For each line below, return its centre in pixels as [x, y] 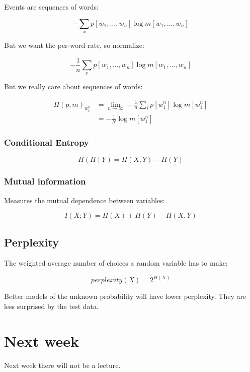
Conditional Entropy [47, 142]
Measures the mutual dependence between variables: [85, 200]
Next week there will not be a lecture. [62, 365]
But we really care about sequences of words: [73, 86]
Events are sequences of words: [51, 7]
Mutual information [45, 181]
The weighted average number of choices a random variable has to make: [116, 263]
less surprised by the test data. [51, 306]
